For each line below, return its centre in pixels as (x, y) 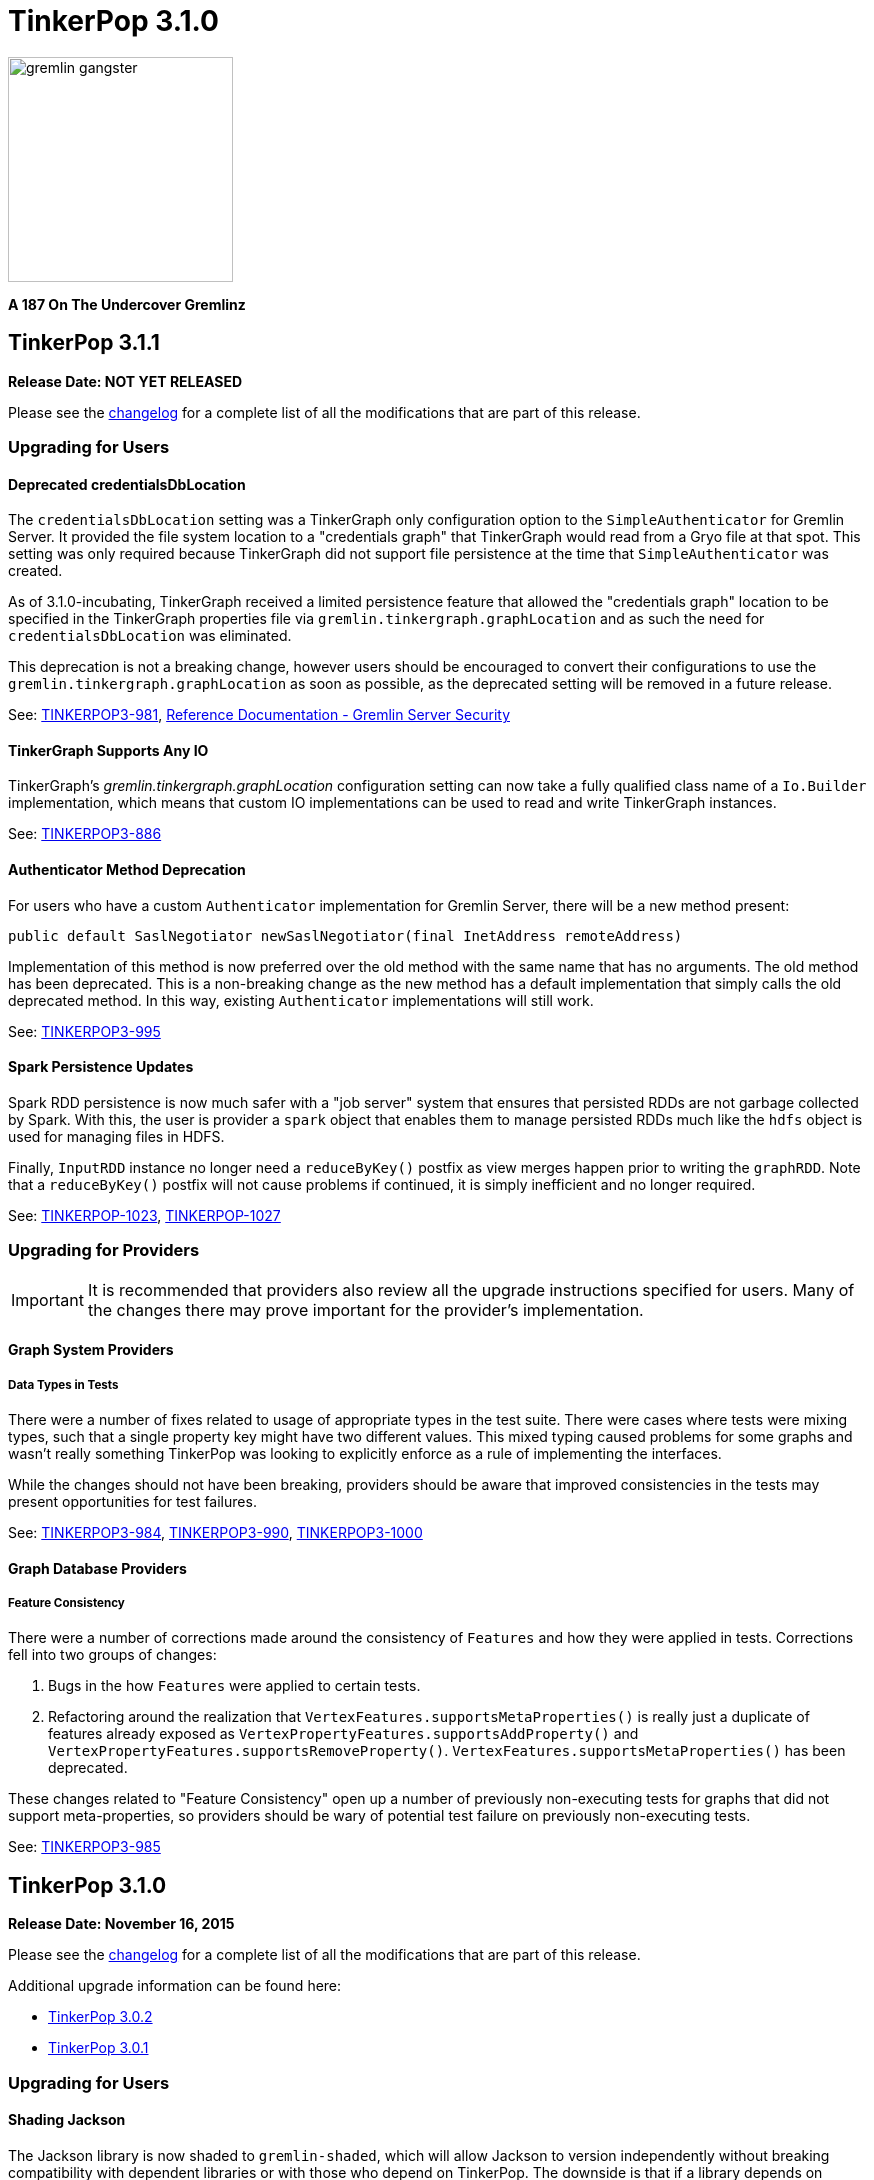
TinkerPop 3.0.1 (98, 2048)
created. (35, 571)
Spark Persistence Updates (101, 1067)
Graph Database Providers (97, 1568)
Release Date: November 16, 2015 (121, 1924)
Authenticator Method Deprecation (127, 870)
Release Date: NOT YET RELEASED (125, 381)
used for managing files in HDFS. (116, 1136)
